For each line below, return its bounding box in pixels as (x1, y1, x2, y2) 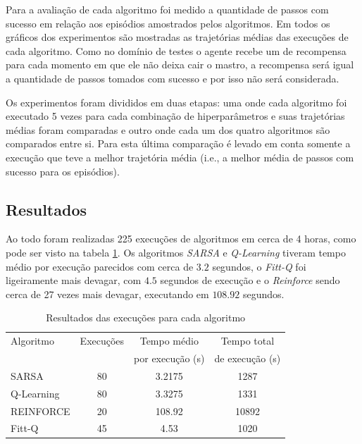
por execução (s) (134, 350, 205, 365)
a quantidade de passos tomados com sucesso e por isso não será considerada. (6, 70, 339, 85)
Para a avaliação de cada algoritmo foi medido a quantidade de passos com (6, 2, 329, 16)
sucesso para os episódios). (6, 164, 120, 178)
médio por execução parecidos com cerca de (6, 259, 194, 273)
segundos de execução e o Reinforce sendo (160, 273, 340, 288)
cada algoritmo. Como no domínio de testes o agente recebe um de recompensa (6, 43, 347, 58)
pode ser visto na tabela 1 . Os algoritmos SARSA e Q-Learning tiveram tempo (6, 245, 346, 259)
